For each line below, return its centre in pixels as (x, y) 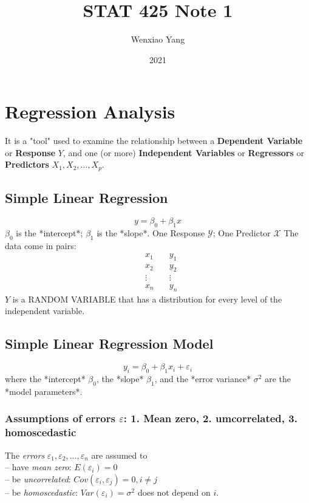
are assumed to (119, 455)
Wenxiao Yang (158, 39)
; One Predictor (242, 232)
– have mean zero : (38, 467)
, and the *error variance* (203, 378)
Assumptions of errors (60, 418)
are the (278, 378)
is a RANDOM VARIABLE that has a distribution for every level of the (147, 299)
